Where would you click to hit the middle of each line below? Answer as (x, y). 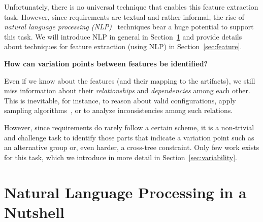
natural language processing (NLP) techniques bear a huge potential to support (129, 27)
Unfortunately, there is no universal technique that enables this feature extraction (131, 7)
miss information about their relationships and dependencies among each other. (127, 90)
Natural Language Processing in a (125, 192)
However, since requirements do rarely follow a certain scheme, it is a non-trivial (129, 127)
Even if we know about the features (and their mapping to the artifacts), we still (130, 80)
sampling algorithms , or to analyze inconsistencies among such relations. (119, 110)
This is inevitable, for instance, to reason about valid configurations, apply (120, 100)
